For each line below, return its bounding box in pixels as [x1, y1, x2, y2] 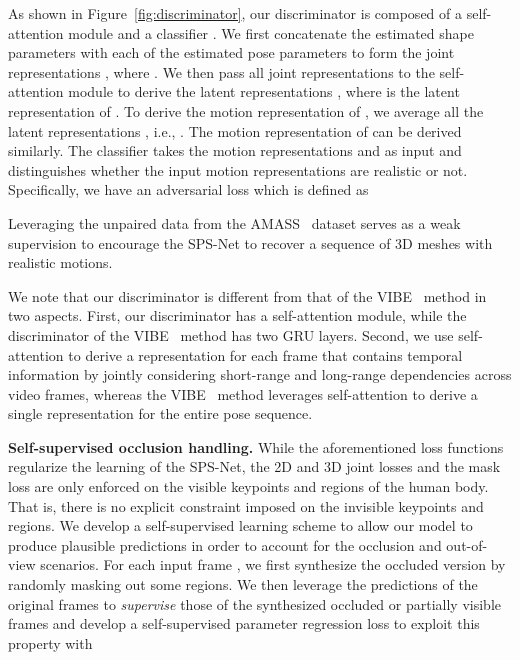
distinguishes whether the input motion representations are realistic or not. [8, 159, 468, 180]
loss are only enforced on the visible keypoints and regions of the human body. [8, 476, 489, 497]
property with [8, 632, 93, 653]
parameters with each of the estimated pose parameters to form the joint [8, 42, 455, 63]
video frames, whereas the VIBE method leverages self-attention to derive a [8, 383, 478, 404]
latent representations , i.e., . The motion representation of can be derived [8, 120, 462, 141]
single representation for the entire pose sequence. [8, 403, 313, 424]
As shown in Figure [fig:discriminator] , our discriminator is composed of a [8, 3, 462, 23]
